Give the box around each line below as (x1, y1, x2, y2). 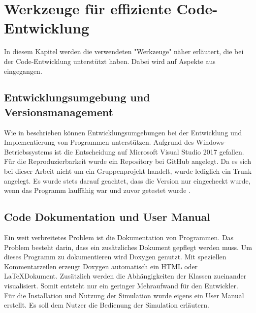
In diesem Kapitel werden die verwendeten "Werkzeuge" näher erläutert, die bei (4, 46, 244, 57)
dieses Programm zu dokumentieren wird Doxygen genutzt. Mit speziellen (4, 251, 226, 262)
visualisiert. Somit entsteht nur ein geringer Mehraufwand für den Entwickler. (4, 281, 238, 291)
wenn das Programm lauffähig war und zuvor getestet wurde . (4, 185, 191, 195)
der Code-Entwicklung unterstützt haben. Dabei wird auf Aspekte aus (4, 56, 216, 66)
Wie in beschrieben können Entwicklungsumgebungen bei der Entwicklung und (4, 127, 242, 137)
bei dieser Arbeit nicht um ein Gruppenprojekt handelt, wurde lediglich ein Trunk (4, 166, 252, 176)
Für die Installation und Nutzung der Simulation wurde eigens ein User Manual (4, 290, 244, 300)
